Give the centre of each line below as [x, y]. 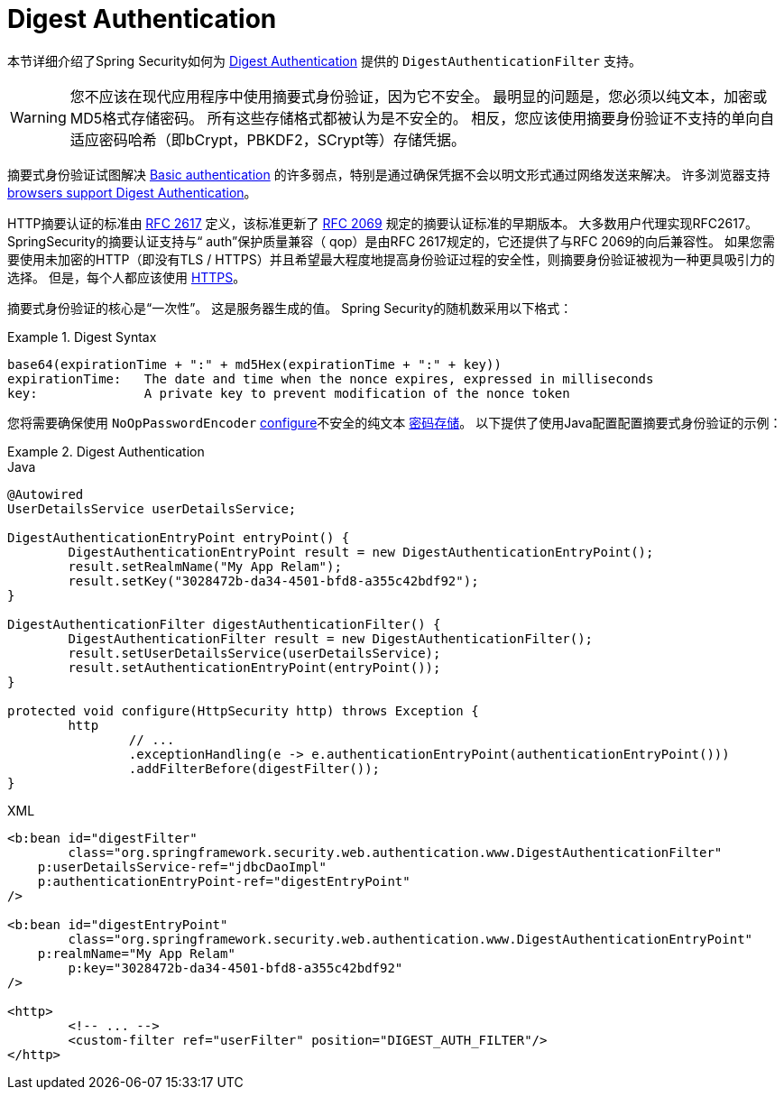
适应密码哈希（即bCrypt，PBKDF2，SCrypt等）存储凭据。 [268, 139]
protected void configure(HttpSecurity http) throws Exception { [243, 710]
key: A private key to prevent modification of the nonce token [289, 393]
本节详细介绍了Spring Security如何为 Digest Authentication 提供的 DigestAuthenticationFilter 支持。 [324, 60]
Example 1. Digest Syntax [82, 336]
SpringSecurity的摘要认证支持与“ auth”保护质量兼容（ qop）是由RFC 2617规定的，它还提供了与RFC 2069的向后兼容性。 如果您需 [392, 241]
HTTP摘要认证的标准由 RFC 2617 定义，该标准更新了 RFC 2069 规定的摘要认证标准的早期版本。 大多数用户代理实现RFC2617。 [383, 223]
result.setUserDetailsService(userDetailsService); [254, 653]
